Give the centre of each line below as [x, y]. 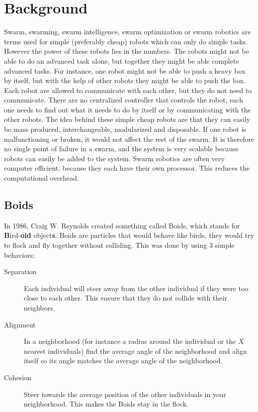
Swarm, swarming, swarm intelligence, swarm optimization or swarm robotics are [128, 32]
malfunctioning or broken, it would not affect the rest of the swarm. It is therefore [129, 139]
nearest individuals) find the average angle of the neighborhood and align [135, 351]
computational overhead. [42, 178]
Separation [20, 271]
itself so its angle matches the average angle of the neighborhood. [123, 360]
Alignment [20, 324]
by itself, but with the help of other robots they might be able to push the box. [125, 80]
